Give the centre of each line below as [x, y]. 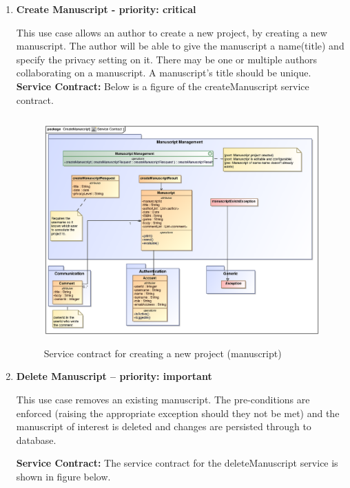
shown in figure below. [63, 476]
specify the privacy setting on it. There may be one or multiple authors [167, 59]
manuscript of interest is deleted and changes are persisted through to [164, 426]
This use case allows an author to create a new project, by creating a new [172, 32]
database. [36, 439]
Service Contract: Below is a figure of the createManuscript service [163, 86]
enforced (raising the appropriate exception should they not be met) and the [178, 413]
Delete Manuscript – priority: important [114, 376]
